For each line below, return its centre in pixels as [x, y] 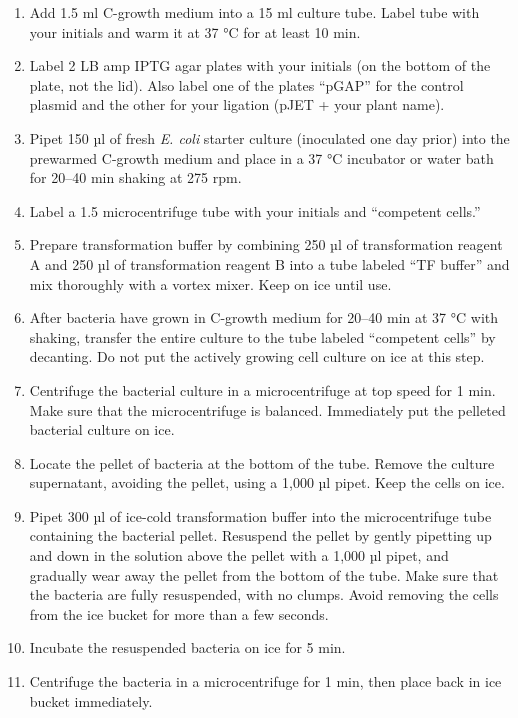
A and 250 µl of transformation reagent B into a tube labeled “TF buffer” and [269, 263]
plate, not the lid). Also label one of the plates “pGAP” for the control [246, 84]
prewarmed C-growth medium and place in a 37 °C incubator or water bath [261, 157]
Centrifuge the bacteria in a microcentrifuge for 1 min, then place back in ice [265, 681]
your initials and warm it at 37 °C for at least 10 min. [195, 31]
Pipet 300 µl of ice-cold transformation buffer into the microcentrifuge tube [260, 515]
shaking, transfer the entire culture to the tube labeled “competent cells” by [262, 336]
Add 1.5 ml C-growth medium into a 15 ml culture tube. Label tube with [254, 12]
